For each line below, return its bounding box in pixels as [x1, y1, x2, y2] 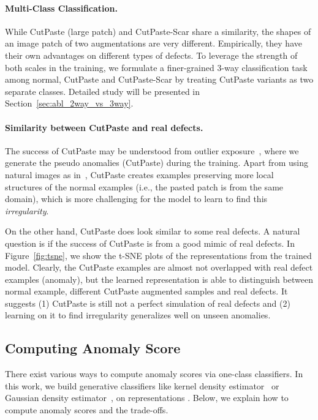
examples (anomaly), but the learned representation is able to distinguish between [5, 272, 313, 285]
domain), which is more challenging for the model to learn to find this [5, 192, 268, 205]
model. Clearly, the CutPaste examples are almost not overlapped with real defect [5, 261, 313, 274]
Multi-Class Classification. [5, 1, 118, 14]
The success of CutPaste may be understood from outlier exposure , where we [5, 144, 299, 157]
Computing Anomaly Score [5, 339, 181, 358]
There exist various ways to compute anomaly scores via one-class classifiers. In [5, 367, 303, 380]
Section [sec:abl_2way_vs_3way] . [5, 97, 134, 110]
